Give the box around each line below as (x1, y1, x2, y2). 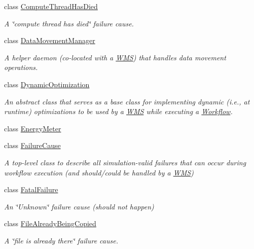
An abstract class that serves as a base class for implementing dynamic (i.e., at (4, 96, 250, 106)
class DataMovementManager (4, 35, 95, 46)
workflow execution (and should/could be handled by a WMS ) (4, 167, 194, 177)
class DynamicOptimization (4, 79, 90, 89)
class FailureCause (4, 140, 61, 151)
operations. (4, 62, 38, 73)
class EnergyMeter (4, 123, 61, 133)
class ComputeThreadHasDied (4, 1, 98, 11)
